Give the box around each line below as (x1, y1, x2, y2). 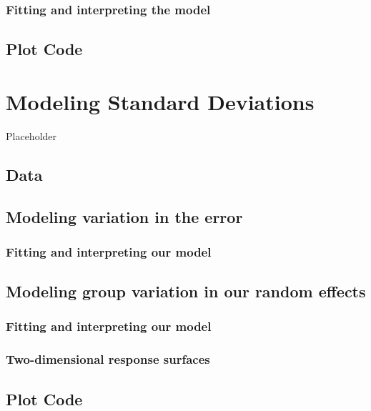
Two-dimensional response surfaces (6, 350, 210, 368)
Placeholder (6, 128, 57, 143)
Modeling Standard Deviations (6, 86, 315, 116)
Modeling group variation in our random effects (6, 280, 366, 302)
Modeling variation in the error (6, 205, 243, 227)
